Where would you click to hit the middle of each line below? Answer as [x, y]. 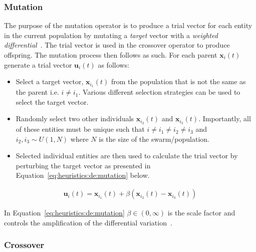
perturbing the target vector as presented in [83, 165]
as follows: [113, 64]
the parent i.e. [37, 92]
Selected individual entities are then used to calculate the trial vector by [127, 156]
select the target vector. [52, 101]
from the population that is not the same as [178, 81]
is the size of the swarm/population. [154, 139]
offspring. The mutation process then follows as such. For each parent [111, 55]
